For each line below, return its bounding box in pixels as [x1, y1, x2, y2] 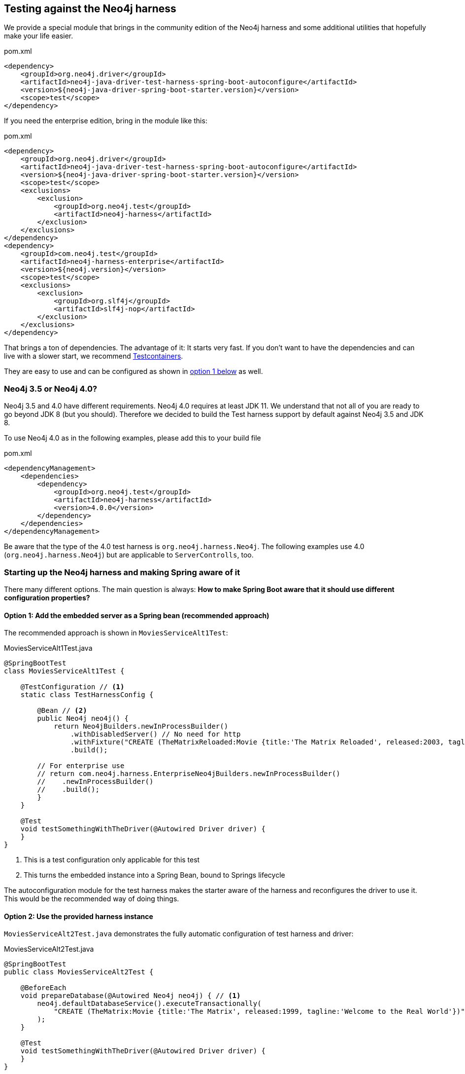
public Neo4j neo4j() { [37, 714, 129, 723]
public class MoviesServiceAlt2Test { [4, 968, 154, 976]
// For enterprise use [37, 762, 125, 770]
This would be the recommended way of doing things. [4, 894, 179, 903]
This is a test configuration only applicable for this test [24, 855, 200, 864]
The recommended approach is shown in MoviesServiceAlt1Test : [4, 629, 228, 637]
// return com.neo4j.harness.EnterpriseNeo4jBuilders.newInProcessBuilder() [37, 770, 340, 778]
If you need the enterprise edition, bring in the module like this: [4, 116, 207, 125]
